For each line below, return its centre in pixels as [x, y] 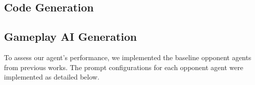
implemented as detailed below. [52, 77]
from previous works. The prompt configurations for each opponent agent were [124, 67]
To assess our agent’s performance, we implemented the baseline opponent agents [128, 57]
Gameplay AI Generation [71, 37]
